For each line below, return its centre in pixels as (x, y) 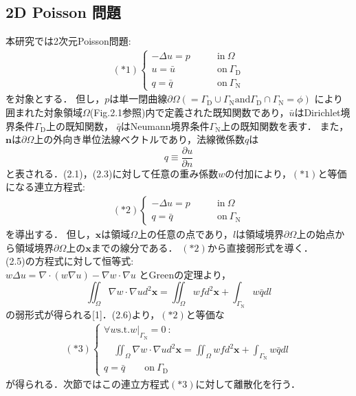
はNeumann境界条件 (165, 125)
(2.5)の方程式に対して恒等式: (70, 261)
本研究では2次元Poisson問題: (68, 41)
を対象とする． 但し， (55, 99)
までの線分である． (134, 247)
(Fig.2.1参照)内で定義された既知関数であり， (189, 112)
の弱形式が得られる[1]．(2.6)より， (83, 314)
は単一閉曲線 (138, 99)
